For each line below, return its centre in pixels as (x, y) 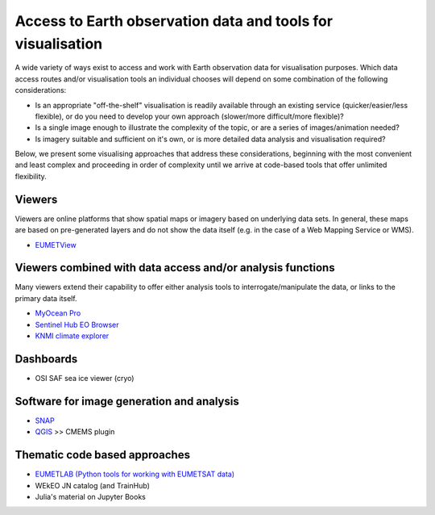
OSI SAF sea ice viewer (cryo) (85, 378)
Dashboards (46, 359)
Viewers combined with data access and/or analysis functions (175, 268)
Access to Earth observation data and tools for (174, 21)
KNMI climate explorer (72, 336)
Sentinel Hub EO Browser (77, 324)
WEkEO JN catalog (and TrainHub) (93, 485)
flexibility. (31, 176)
